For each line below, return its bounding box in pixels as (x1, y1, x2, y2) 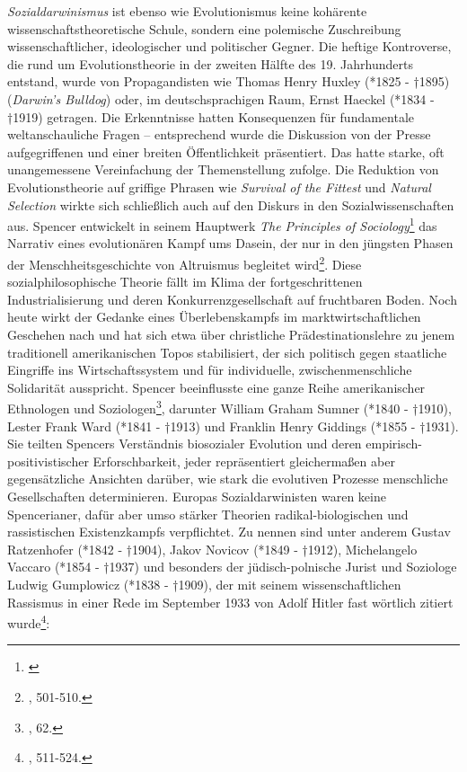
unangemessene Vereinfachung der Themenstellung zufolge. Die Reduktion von (7, 160, 439, 179)
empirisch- (366, 434, 423, 453)
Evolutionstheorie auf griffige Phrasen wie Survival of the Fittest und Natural (7, 177, 431, 196)
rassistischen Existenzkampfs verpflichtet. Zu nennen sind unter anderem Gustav (7, 522, 451, 541)
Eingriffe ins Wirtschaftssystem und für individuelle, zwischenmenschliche (7, 360, 412, 379)
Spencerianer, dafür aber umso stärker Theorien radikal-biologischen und (7, 504, 409, 523)
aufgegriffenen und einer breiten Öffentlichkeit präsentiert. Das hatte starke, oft (7, 142, 445, 161)
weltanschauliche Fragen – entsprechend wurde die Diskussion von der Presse (7, 125, 431, 144)
